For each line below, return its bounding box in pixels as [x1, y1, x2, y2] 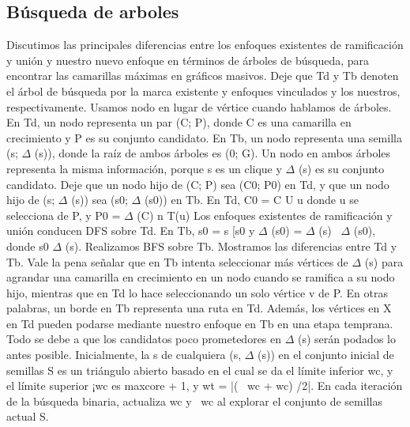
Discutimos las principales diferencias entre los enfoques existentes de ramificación [6, 36, 404, 53]
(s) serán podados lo [298, 331, 396, 347]
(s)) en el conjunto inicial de [258, 346, 394, 363]
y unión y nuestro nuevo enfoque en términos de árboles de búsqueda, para [6, 51, 369, 68]
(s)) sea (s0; [71, 191, 128, 208]
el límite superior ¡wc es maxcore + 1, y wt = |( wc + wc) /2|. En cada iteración [6, 377, 403, 394]
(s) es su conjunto [298, 160, 385, 176]
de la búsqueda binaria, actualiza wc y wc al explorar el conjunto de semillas [6, 392, 382, 409]
